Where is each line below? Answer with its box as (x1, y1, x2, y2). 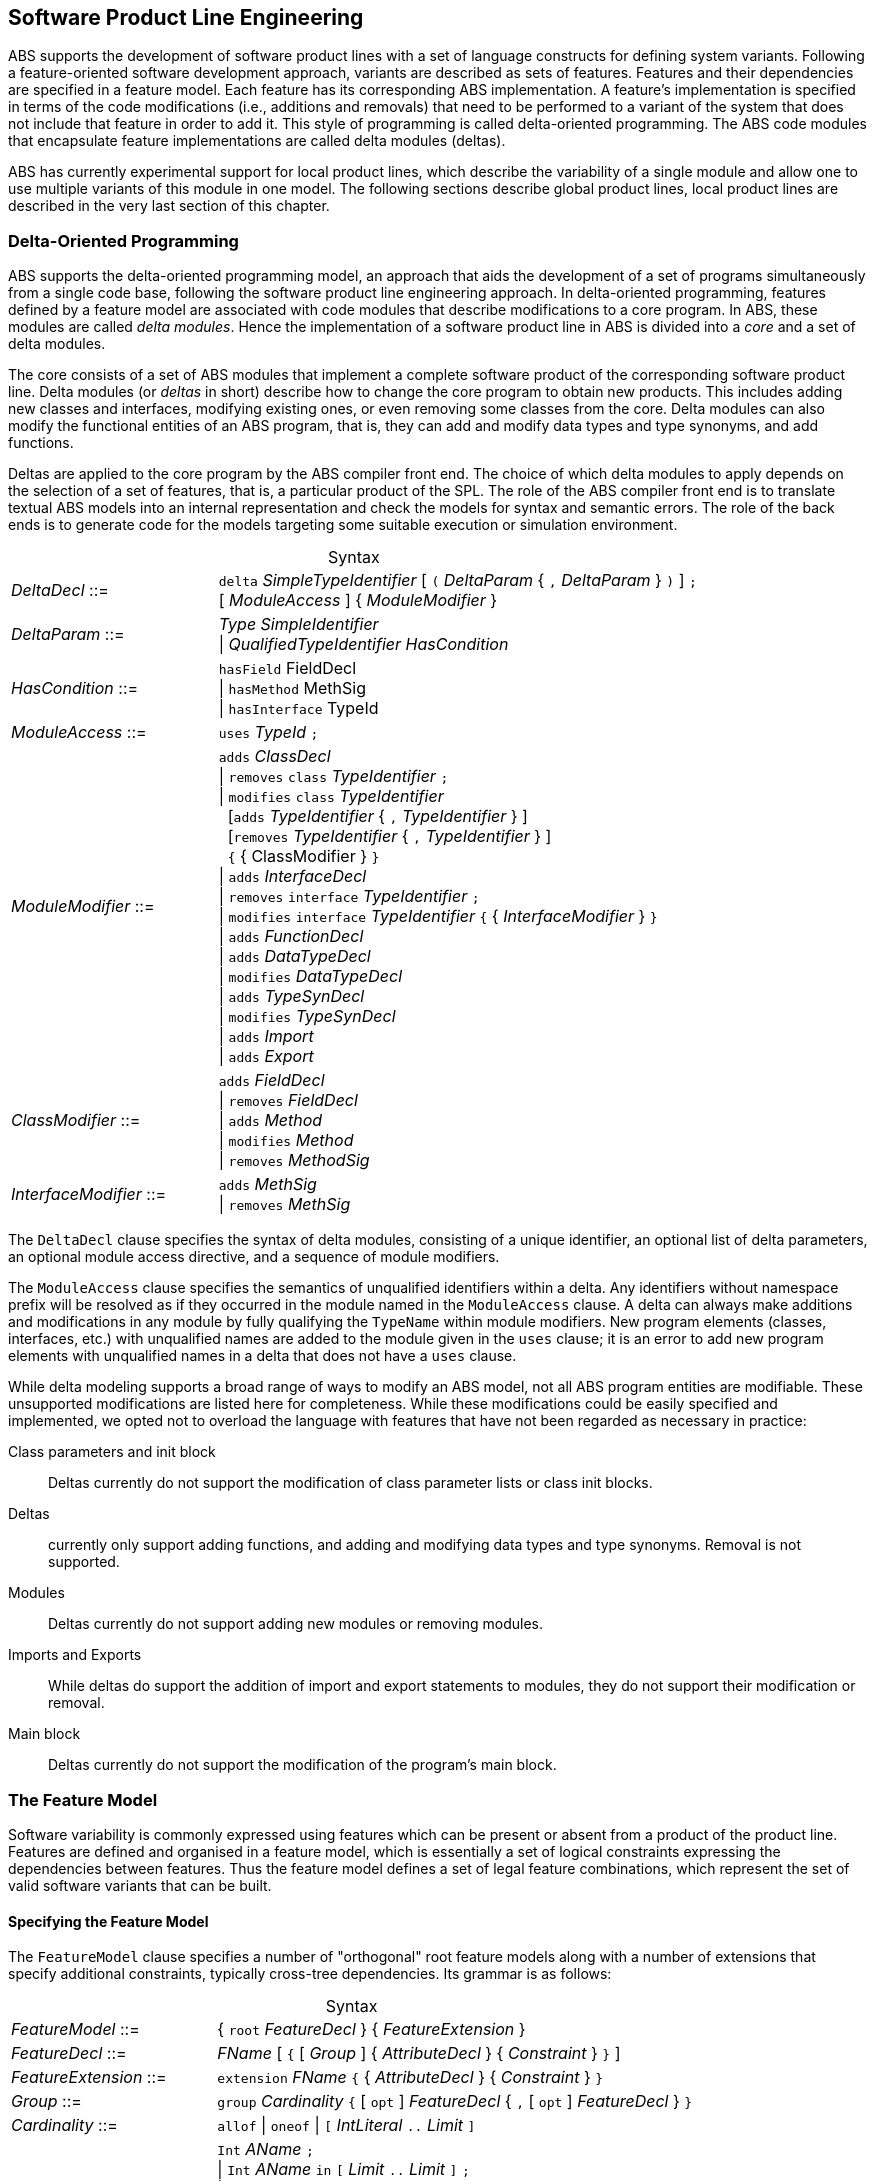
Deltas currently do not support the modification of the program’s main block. (48, 1756, 557, 1774)
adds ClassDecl (218, 746, 331, 767)
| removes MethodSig (218, 1150, 370, 1171)
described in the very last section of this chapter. (8, 197, 330, 215)
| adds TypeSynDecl (218, 986, 365, 1007)
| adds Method (218, 1110, 323, 1131)
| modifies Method (218, 1130, 354, 1151)
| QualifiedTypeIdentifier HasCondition (218, 634, 509, 655)
